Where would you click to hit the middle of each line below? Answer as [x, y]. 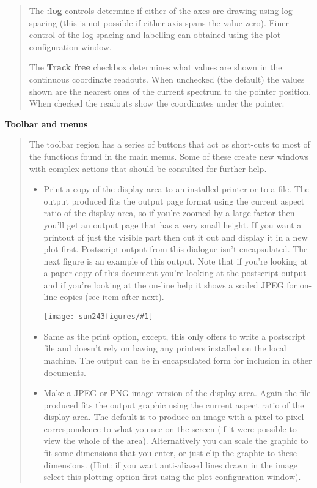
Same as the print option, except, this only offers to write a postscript [175, 336]
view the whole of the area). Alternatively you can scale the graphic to [176, 441]
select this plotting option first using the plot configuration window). [172, 477]
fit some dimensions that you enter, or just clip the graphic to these [170, 453]
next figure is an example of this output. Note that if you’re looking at [176, 261]
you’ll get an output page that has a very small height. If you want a [173, 224]
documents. [65, 372]
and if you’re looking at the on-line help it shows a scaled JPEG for [170, 284]
